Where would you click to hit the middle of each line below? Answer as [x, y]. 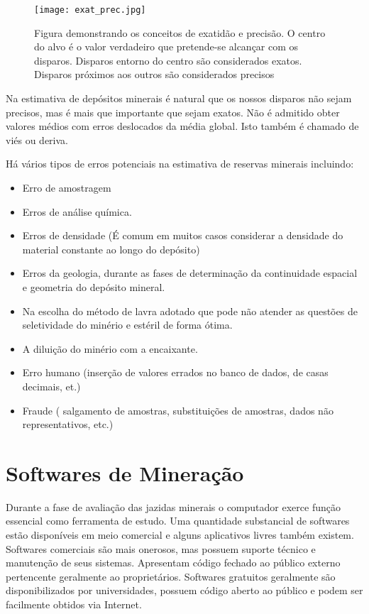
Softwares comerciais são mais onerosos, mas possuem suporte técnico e [161, 548]
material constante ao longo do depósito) [111, 249]
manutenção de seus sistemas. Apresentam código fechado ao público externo [173, 563]
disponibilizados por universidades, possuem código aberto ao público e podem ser [184, 590]
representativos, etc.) [68, 424]
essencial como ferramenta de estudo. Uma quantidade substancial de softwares [178, 521]
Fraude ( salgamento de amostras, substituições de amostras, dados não [178, 410]
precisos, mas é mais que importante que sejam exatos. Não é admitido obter [173, 112]
